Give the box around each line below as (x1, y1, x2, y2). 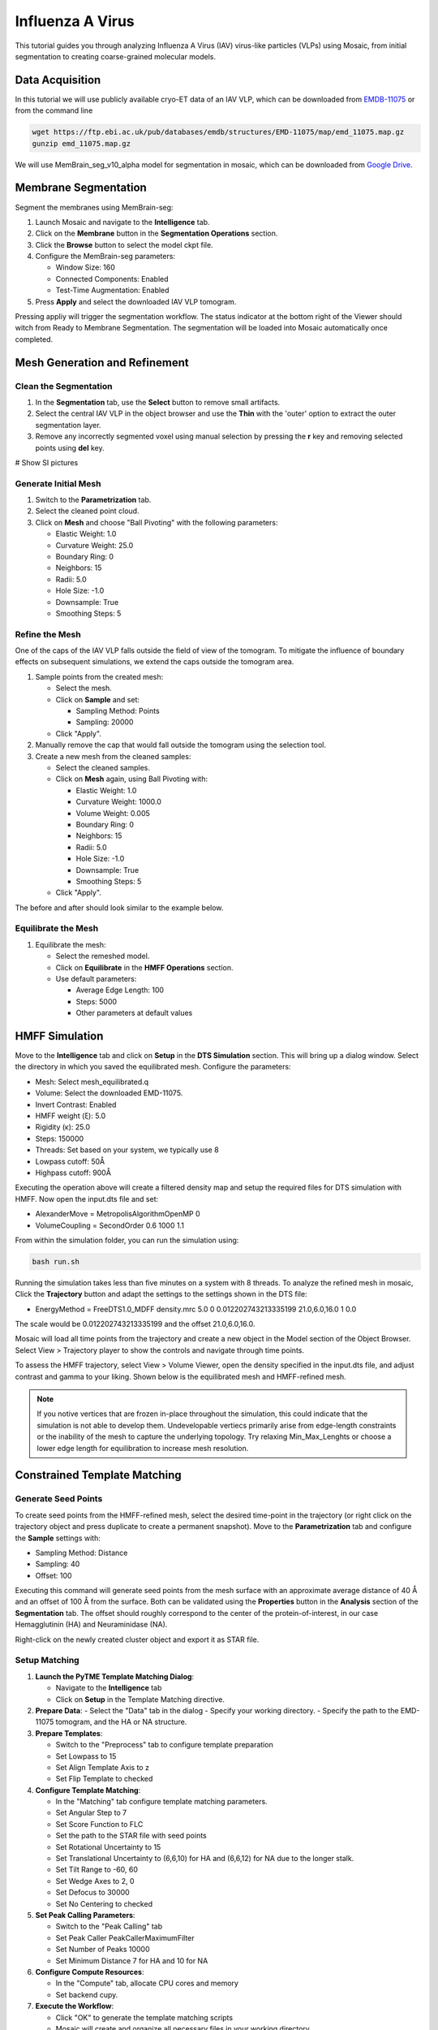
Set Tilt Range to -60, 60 (55, 1864, 138, 1875)
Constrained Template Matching (15, 1468, 182, 1482)
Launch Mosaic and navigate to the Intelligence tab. (35, 217, 210, 227)
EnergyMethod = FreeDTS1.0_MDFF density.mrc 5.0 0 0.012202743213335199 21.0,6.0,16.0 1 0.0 (35, 1304, 357, 1314)
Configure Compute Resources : (35, 1967, 144, 1976)
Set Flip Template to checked (55, 1774, 153, 1784)
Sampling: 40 (35, 1559, 80, 1569)
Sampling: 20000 (75, 717, 134, 727)
